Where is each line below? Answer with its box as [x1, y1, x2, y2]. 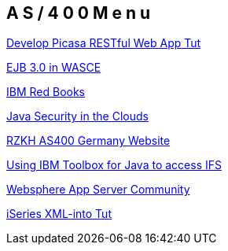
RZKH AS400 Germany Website [6, 134, 171, 148]
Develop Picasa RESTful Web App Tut [6, 36, 201, 50]
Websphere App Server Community [6, 183, 190, 197]
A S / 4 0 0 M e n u [6, 3, 151, 23]
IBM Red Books [6, 85, 86, 99]
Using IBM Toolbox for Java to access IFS [6, 158, 222, 172]
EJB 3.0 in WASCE [6, 61, 101, 75]
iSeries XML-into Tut [6, 207, 112, 221]
